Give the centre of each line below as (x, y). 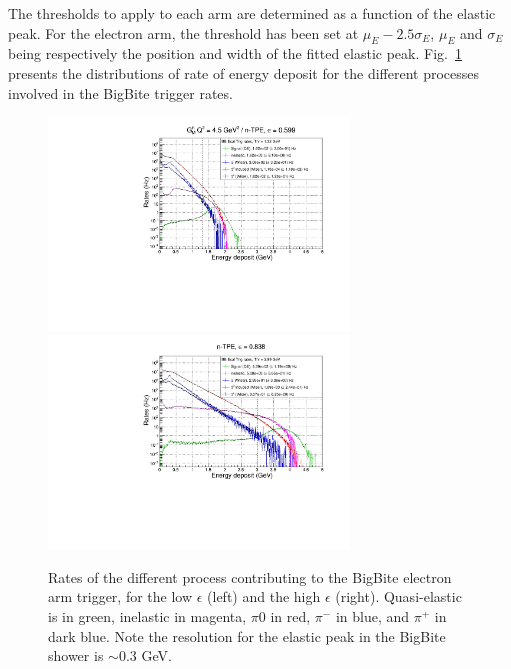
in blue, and (372, 615)
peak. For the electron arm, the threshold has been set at (183, 32)
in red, (290, 615)
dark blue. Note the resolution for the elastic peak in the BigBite (247, 635)
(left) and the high (264, 596)
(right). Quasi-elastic (398, 596)
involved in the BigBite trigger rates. (120, 92)
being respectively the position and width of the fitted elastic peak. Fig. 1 (235, 53)
